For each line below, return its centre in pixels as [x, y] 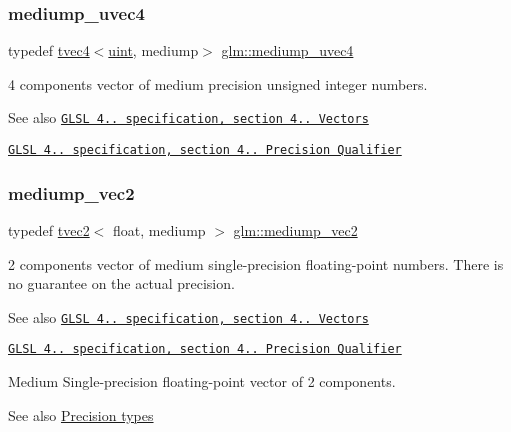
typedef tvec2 [49, 229]
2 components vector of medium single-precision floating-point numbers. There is [256, 263]
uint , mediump [153, 50]
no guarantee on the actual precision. [121, 283]
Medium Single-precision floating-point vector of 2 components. [202, 381]
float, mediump [159, 229]
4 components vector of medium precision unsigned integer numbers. [218, 83]
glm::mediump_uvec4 [287, 50]
